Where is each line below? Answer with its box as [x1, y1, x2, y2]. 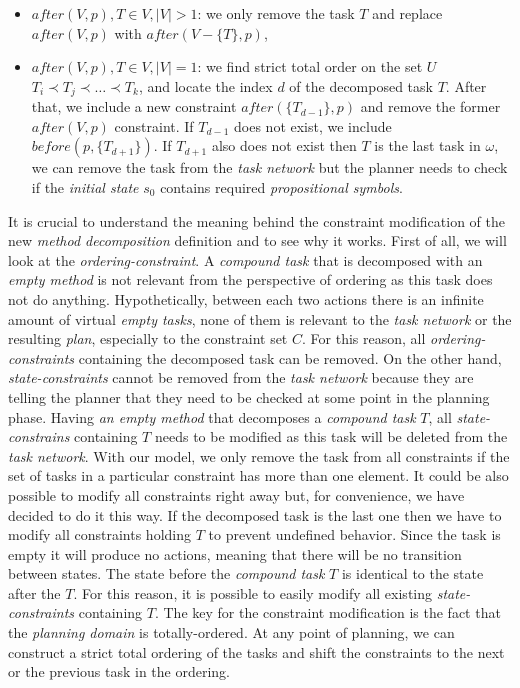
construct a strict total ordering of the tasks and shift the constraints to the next [8, 641, 505, 662]
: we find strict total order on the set [197, 56, 423, 77]
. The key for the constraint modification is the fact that [154, 602, 501, 623]
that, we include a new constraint [31, 96, 237, 117]
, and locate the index [138, 75, 273, 96]
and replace [372, 3, 443, 23]
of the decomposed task [289, 75, 433, 96]
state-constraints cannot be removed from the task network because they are [8, 367, 474, 388]
